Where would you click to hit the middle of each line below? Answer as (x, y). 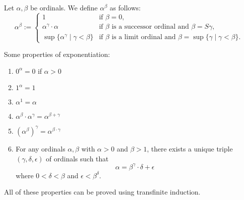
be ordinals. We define (64, 7)
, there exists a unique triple (190, 148)
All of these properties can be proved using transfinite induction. (102, 192)
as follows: (125, 7)
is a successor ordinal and (151, 26)
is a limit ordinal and (144, 37)
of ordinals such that (77, 158)
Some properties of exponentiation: (57, 54)
